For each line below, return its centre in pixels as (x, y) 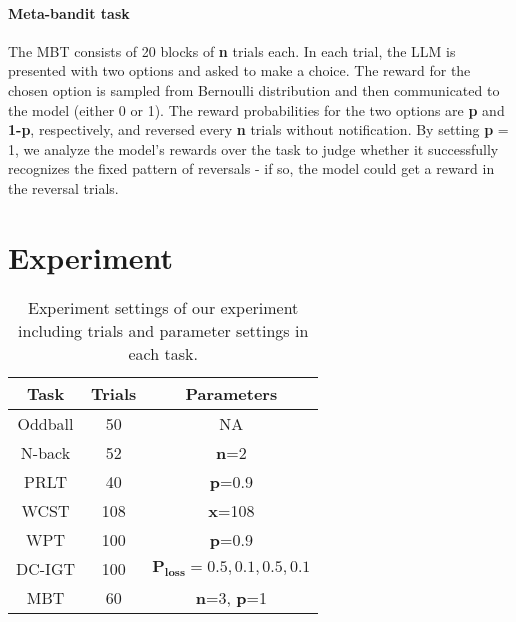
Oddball (45, 423)
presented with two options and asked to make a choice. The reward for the (239, 70)
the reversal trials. (63, 187)
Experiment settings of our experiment (163, 307)
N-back (45, 452)
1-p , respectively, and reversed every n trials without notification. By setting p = (258, 129)
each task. (163, 353)
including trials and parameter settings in (163, 330)
